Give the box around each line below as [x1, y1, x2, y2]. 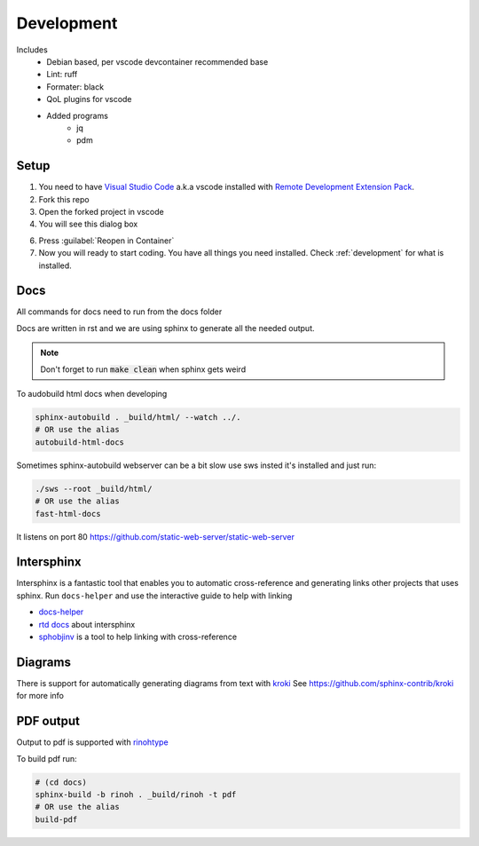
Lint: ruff [46, 69, 78, 80]
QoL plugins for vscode [46, 94, 132, 105]
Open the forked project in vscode [38, 206, 164, 217]
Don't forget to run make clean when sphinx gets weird [40, 364, 247, 375]
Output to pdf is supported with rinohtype [16, 737, 169, 747]
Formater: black [46, 81, 105, 92]
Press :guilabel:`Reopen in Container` [38, 235, 175, 246]
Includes [16, 44, 48, 55]
